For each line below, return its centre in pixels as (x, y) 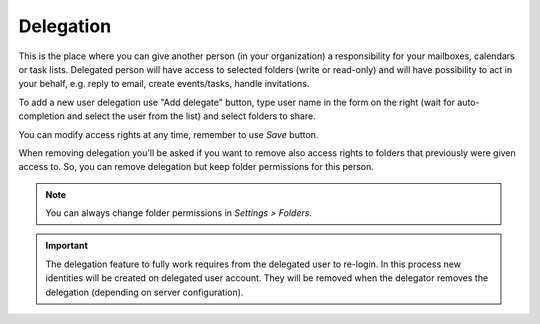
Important (67, 246)
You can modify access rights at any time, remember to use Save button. (168, 134)
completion (41, 116)
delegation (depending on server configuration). (144, 292)
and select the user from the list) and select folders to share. (191, 116)
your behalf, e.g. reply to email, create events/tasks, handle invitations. (164, 84)
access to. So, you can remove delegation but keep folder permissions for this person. (196, 167)
